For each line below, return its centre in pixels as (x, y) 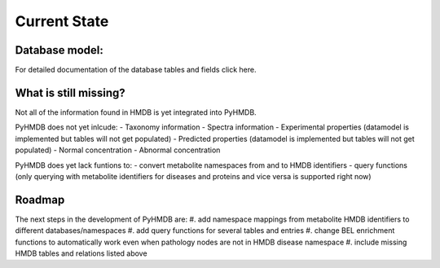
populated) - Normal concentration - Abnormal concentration (118, 150)
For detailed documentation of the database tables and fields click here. (136, 70)
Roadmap (40, 200)
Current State (62, 21)
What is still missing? (70, 92)
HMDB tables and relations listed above (81, 253)
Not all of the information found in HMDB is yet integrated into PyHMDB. (136, 112)
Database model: (59, 50)
